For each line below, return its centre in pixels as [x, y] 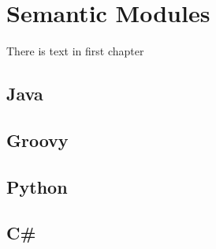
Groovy [37, 140]
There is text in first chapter [75, 51]
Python [37, 186]
